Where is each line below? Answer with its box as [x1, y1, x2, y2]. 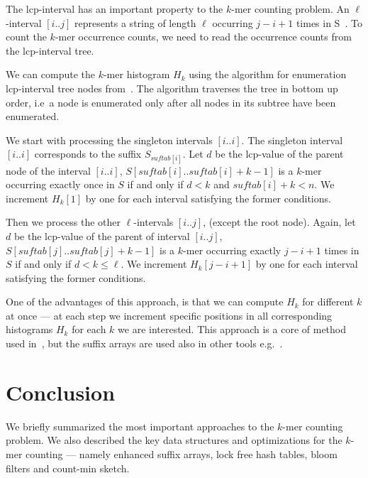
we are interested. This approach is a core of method [118, 322, 347, 337]
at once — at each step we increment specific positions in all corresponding [6, 308, 333, 322]
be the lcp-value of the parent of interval [13, 228, 190, 243]
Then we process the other [6, 214, 121, 229]
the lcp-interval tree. [6, 43, 94, 58]
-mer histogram [103, 67, 170, 82]
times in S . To [296, 15, 362, 30]
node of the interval [6, 163, 91, 178]
